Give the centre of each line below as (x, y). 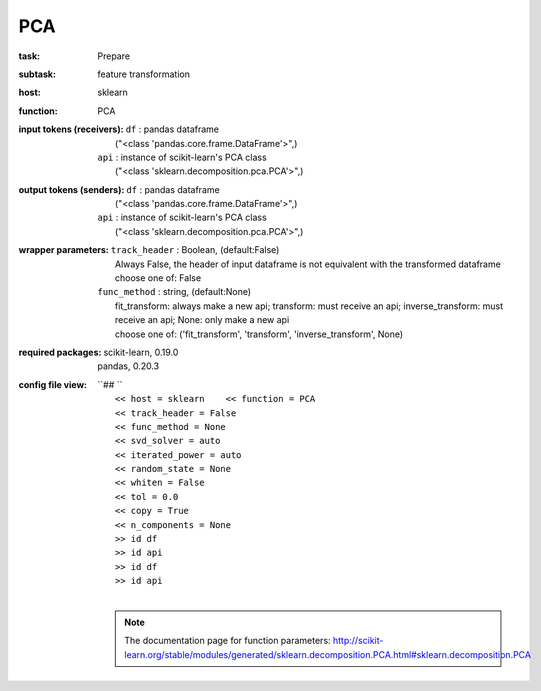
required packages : (60, 352)
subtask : (37, 74)
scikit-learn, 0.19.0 (141, 352)
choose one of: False (158, 278)
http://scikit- (358, 641)
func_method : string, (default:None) (174, 292)
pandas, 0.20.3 (128, 366)
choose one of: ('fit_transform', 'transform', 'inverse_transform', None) (259, 334)
